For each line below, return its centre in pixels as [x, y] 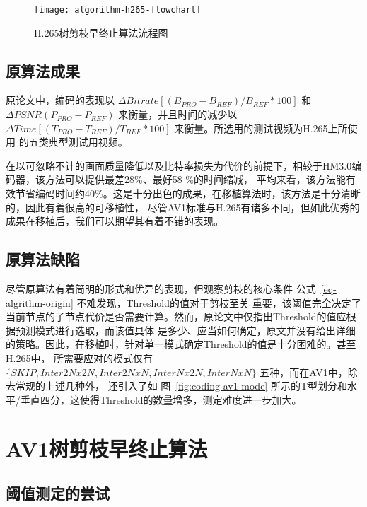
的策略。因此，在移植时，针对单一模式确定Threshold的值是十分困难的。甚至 [181, 344]
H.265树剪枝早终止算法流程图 [101, 32]
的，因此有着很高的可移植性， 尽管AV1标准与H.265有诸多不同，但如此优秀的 [183, 207]
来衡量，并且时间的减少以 [178, 114]
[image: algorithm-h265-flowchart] [118, 10]
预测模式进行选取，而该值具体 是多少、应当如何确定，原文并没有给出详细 [185, 330]
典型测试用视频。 [88, 142]
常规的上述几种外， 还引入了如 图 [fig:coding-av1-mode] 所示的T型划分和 [181, 386]
